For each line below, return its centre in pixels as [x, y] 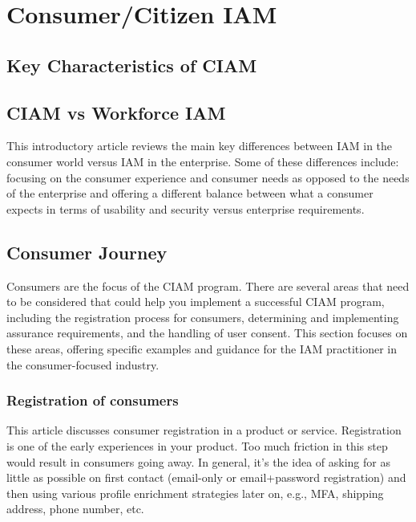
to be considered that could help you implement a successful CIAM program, [196, 302]
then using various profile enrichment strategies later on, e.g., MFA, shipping [195, 493]
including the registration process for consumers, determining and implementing [203, 317]
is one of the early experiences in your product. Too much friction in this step [197, 445]
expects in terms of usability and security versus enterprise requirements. [186, 208]
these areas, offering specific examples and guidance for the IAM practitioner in [202, 348]
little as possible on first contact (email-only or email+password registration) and [206, 477]
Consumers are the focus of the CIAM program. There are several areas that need [208, 285]
